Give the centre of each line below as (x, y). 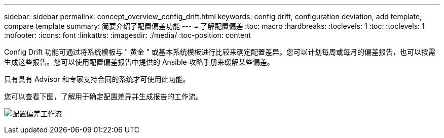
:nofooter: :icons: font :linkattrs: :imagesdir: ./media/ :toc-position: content (127, 35)
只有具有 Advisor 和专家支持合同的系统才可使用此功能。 (97, 79)
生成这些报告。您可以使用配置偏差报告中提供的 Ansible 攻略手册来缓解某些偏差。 (139, 62)
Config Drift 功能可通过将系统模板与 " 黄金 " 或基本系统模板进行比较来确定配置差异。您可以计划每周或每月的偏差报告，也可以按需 (220, 52)
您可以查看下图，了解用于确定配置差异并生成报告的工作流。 (103, 96)
